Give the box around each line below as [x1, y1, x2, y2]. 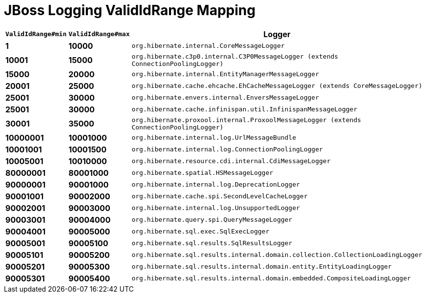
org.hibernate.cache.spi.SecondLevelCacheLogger [131, 192, 308, 200]
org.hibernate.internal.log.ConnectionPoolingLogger [131, 146, 323, 153]
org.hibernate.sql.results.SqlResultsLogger [131, 239, 293, 247]
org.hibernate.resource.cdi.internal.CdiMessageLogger [131, 157, 331, 165]
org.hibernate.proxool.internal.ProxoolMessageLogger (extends [131, 116, 362, 124]
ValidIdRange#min [5, 30, 67, 38]
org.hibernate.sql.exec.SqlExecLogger [131, 228, 270, 235]
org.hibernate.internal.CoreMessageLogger [131, 42, 285, 50]
